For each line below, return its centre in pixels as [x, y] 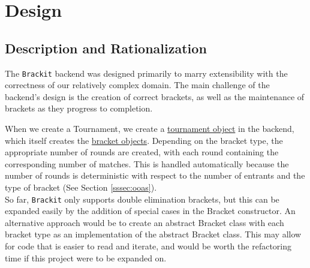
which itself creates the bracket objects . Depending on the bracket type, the [144, 140]
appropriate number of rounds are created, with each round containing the [142, 152]
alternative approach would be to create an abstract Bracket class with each [145, 222]
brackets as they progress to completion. [79, 108]
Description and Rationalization [106, 48]
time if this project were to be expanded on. [86, 258]
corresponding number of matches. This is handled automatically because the [147, 163]
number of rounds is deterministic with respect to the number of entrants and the [155, 175]
